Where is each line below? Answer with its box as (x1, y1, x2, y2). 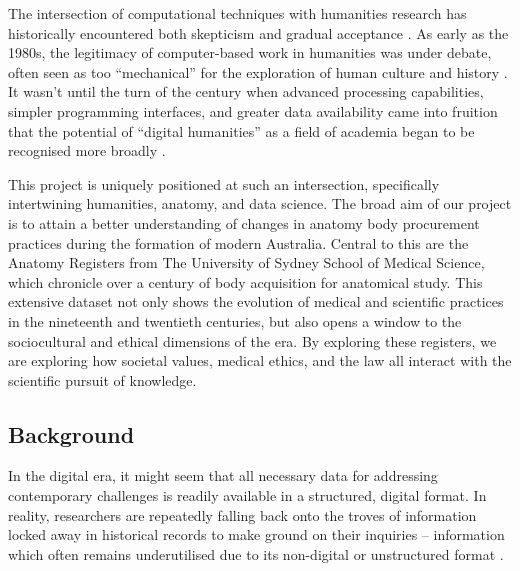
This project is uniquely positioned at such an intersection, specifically (8, 173, 440, 194)
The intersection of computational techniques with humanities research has (8, 3, 467, 23)
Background (8, 418, 135, 449)
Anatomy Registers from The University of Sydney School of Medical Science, (8, 252, 485, 273)
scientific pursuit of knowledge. (8, 369, 197, 390)
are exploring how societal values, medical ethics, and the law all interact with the (8, 350, 512, 371)
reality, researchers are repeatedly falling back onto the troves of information (8, 504, 477, 525)
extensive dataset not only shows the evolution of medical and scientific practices (8, 291, 504, 312)
